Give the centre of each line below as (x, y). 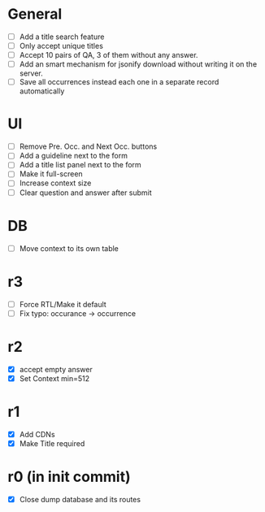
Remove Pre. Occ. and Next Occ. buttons (88, 146)
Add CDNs (37, 434)
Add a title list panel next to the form (80, 165)
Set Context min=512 (54, 378)
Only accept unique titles (61, 46)
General (35, 14)
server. (31, 73)
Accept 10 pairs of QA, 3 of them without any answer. (109, 55)
